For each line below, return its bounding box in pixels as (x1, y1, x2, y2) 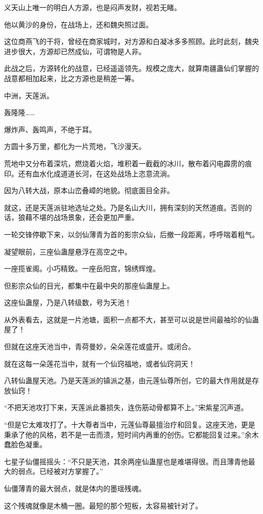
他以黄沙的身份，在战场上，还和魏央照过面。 (4, 19, 153, 29)
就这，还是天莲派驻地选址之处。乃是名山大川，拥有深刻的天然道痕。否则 (4, 202, 245, 212)
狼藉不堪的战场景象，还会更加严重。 (18, 212, 139, 223)
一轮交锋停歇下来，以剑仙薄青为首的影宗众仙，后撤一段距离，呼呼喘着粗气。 (4, 229, 259, 239)
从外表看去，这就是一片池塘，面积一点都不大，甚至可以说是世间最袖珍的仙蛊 (4, 314, 259, 324)
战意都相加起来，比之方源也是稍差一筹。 (4, 72, 139, 83)
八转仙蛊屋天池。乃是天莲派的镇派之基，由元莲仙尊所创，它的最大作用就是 (4, 375, 252, 386)
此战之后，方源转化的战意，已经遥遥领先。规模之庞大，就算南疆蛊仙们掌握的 (4, 63, 259, 74)
